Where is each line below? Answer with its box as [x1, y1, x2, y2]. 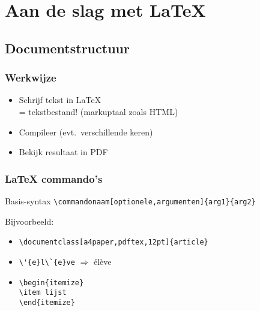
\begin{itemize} [19, 278, 84, 287]
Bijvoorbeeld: [5, 215, 54, 227]
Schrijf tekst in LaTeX [19, 93, 101, 106]
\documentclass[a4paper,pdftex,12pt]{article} [19, 238, 208, 247]
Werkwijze [5, 70, 56, 85]
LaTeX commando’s [5, 171, 103, 186]
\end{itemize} [19, 298, 75, 307]
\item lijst [19, 288, 67, 297]
